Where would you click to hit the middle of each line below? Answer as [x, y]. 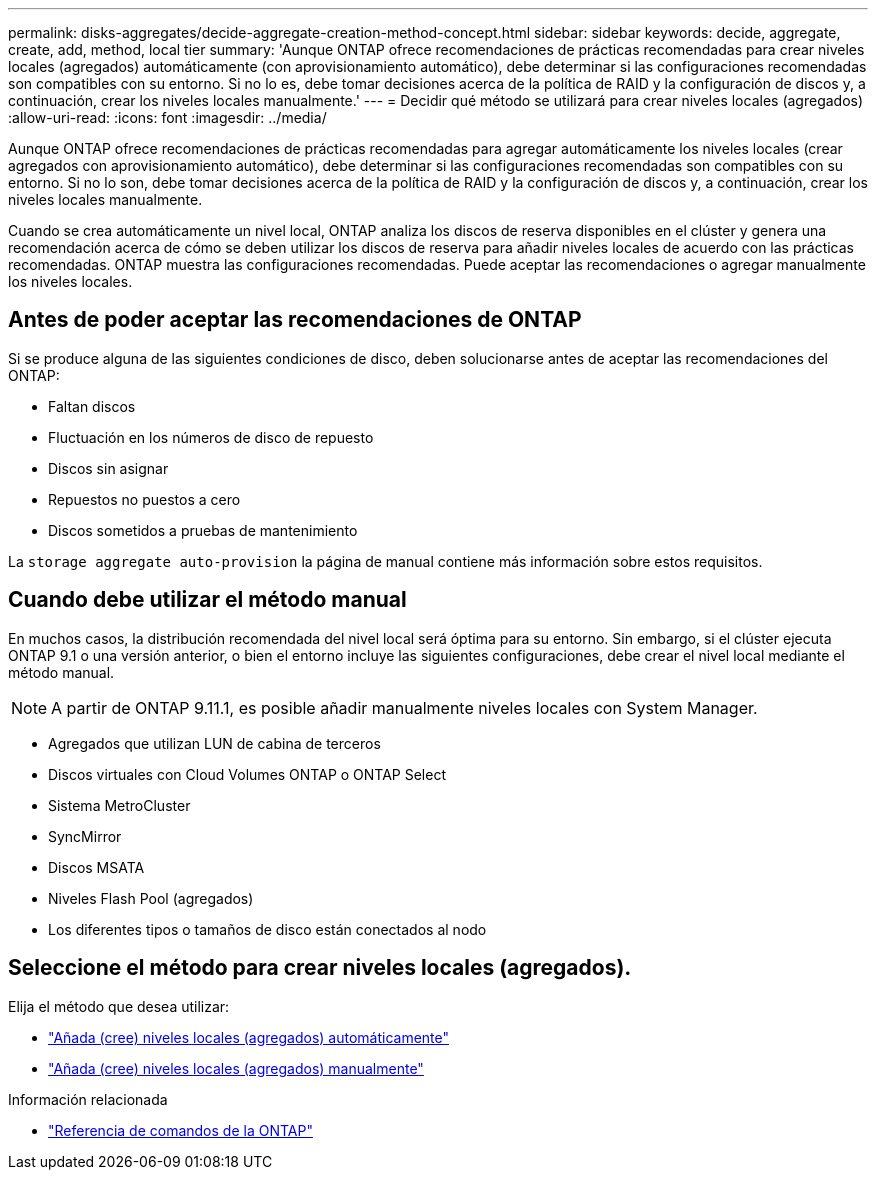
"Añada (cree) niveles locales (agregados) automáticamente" [249, 1037]
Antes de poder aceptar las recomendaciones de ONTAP [295, 320]
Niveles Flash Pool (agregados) [151, 898]
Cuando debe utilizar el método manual [207, 600]
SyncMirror [85, 836]
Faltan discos [92, 406]
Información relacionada [88, 1099]
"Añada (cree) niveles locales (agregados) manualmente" [236, 1068]
